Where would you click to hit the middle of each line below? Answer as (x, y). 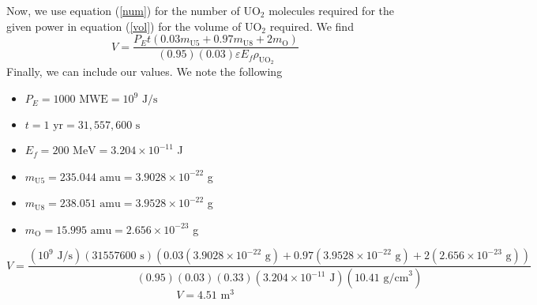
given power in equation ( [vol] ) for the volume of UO (134, 26)
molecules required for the (331, 10)
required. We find (312, 26)
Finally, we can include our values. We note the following (145, 72)
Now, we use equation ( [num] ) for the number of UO (133, 10)
